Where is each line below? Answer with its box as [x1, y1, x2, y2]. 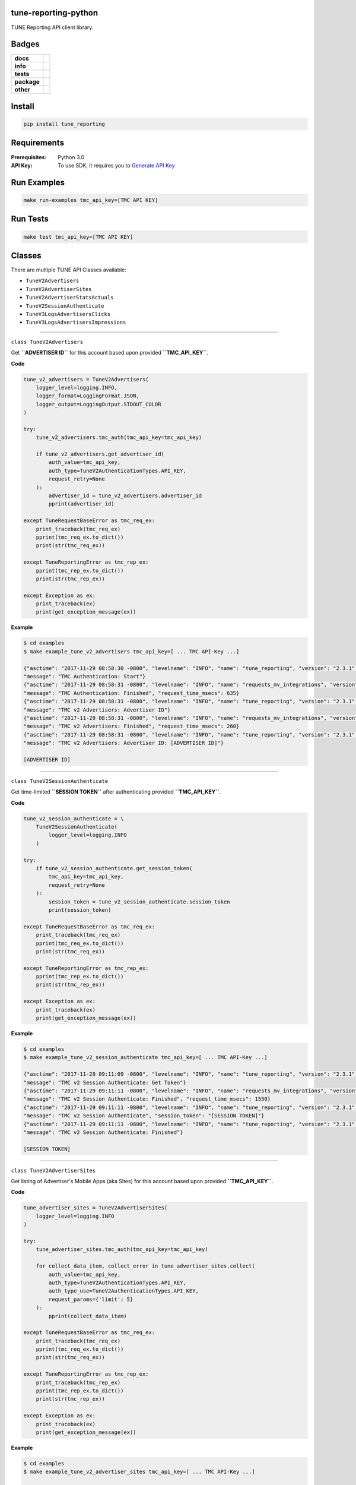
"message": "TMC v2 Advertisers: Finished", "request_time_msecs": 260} [23, 723, 240, 730]
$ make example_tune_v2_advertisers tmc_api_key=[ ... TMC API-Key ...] [23, 648, 240, 655]
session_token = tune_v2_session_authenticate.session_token [48, 898, 230, 905]
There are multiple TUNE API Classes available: [11, 266, 127, 273]
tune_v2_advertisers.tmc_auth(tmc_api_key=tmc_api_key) [36, 434, 202, 441]
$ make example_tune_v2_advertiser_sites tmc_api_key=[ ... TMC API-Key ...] [23, 1468, 255, 1475]
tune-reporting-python [11, 8, 98, 18]
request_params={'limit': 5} [48, 1296, 133, 1303]
